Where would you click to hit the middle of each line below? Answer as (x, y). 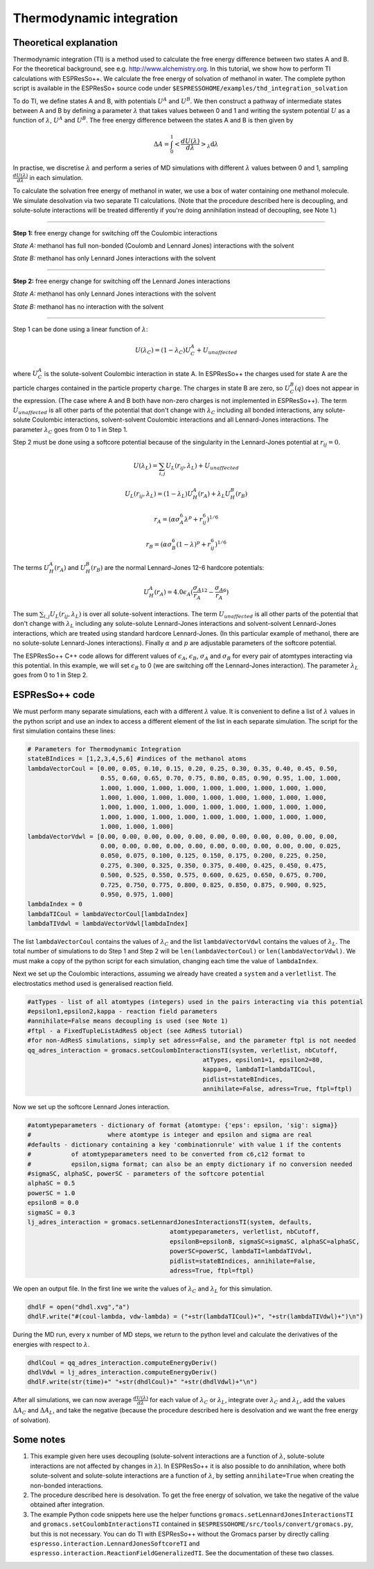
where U (25, 373)
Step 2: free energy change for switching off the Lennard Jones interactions (122, 281)
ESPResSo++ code (54, 695)
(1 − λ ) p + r (194, 544)
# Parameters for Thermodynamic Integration (104, 749)
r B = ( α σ (159, 545)
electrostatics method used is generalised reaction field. (93, 983)
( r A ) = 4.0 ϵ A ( (173, 593)
